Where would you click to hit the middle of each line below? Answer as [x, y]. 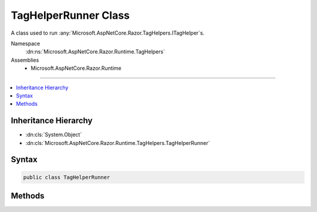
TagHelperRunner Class [70, 15]
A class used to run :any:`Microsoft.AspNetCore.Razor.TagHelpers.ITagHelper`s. [108, 33]
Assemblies [25, 60]
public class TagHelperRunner [67, 177]
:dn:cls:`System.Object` [54, 134]
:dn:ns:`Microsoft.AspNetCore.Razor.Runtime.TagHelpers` [95, 52]
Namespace [26, 43]
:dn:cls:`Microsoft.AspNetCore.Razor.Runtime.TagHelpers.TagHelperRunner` [118, 143]
